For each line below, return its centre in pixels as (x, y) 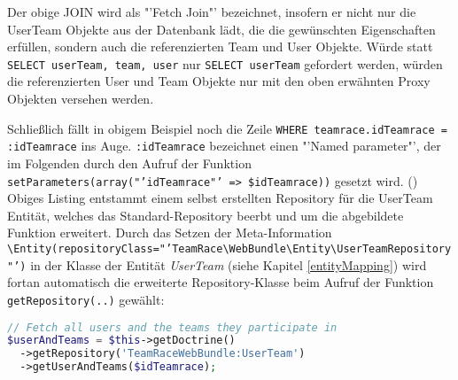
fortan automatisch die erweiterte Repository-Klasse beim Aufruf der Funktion (221, 282)
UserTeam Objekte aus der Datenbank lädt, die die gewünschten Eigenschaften (221, 29)
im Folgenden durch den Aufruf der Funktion (129, 163)
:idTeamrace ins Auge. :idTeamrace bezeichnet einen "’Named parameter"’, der (224, 146)
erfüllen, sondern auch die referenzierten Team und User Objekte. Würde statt (220, 47)
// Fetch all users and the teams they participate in (172, 327)
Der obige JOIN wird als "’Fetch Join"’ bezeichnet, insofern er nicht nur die (212, 12)
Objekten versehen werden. (81, 99)
